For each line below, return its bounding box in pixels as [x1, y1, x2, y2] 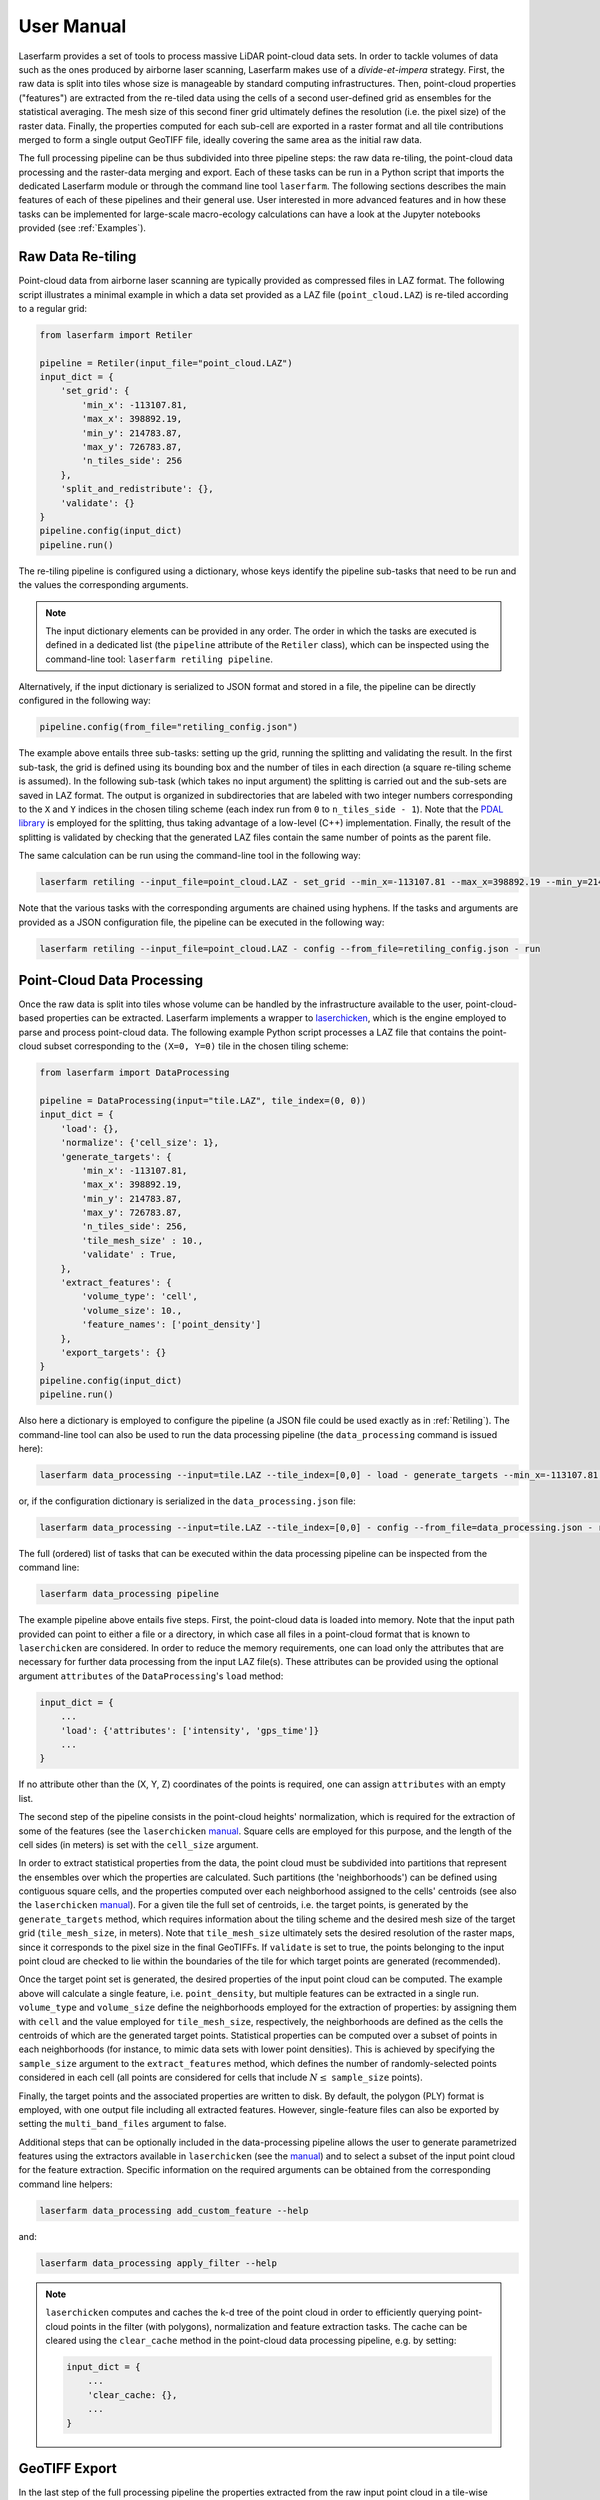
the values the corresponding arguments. [18, 579, 189, 591]
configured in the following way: [18, 695, 152, 707]
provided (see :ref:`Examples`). [18, 222, 147, 234]
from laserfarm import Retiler [39, 329, 194, 340]
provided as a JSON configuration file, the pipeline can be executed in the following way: [18, 916, 385, 928]
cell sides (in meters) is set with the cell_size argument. [18, 1838, 259, 1850]
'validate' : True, [81, 1249, 177, 1260]
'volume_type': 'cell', [81, 1291, 199, 1302]
